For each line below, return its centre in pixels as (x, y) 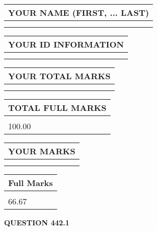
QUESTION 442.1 (37, 222)
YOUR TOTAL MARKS (59, 76)
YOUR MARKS (42, 151)
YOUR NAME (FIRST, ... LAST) (79, 13)
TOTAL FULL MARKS (57, 108)
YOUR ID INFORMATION (66, 44)
